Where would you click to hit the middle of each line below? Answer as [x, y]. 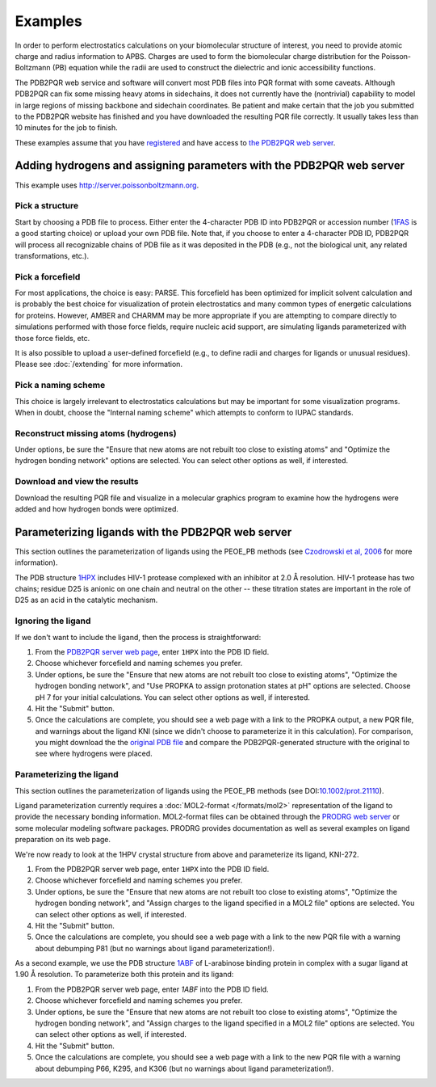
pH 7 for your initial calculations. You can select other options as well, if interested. [173, 697]
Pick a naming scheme [60, 386]
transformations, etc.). [52, 255]
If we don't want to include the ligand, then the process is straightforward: [138, 637]
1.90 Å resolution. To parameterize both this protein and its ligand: [124, 975]
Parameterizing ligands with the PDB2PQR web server [153, 532]
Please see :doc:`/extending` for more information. [99, 364]
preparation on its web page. [63, 840]
